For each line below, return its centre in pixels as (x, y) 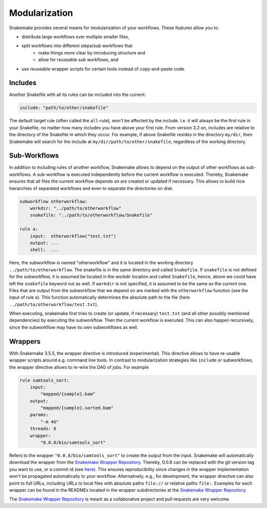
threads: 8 (43, 429)
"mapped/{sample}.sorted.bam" (77, 408)
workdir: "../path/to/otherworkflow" (76, 208)
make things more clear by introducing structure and (92, 52)
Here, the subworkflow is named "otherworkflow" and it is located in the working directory (101, 263)
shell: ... (44, 250)
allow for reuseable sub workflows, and (78, 60)
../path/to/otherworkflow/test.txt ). (54, 304)
